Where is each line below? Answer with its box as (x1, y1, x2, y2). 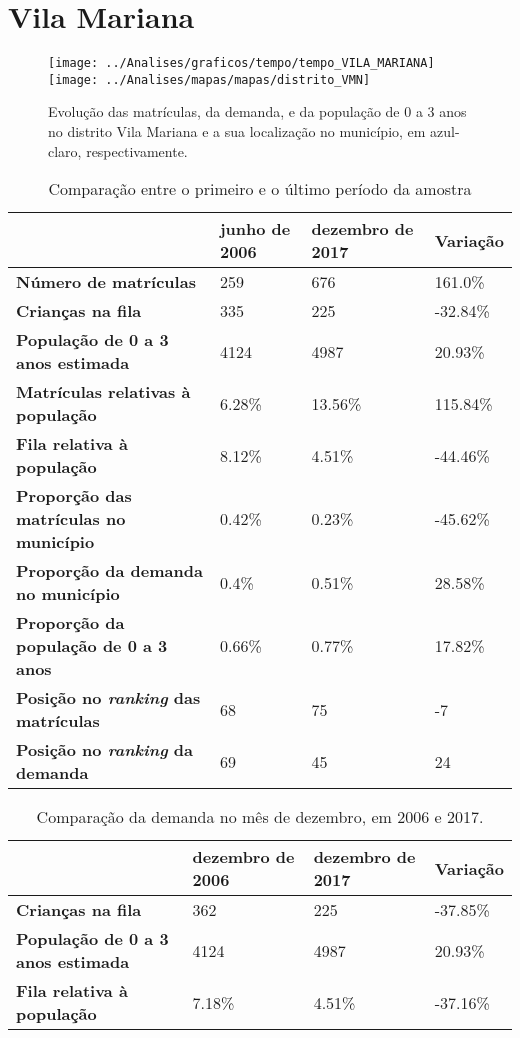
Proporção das (16, 484, 132, 508)
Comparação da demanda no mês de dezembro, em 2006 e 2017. (36, 805, 484, 829)
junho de (219, 217, 291, 241)
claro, (48, 140, 82, 161)
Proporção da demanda (16, 559, 203, 583)
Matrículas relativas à (16, 380, 191, 404)
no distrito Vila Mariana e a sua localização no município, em (48, 121, 426, 142)
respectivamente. (86, 140, 188, 161)
